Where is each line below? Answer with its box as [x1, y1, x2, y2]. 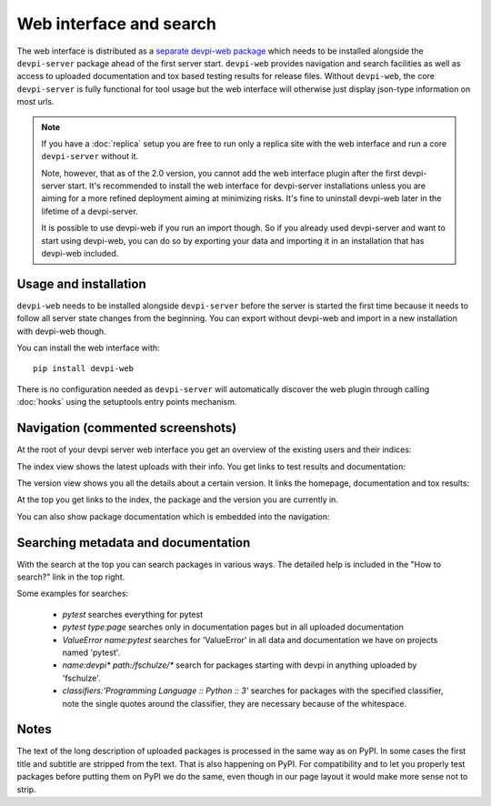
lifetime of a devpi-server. [41, 206, 138, 217]
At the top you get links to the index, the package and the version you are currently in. [16, 494, 338, 505]
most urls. [16, 96, 55, 107]
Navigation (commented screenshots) [16, 420, 237, 436]
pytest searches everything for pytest [62, 609, 204, 620]
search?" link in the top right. [16, 571, 125, 582]
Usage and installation [16, 276, 146, 291]
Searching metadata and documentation [16, 535, 251, 550]
